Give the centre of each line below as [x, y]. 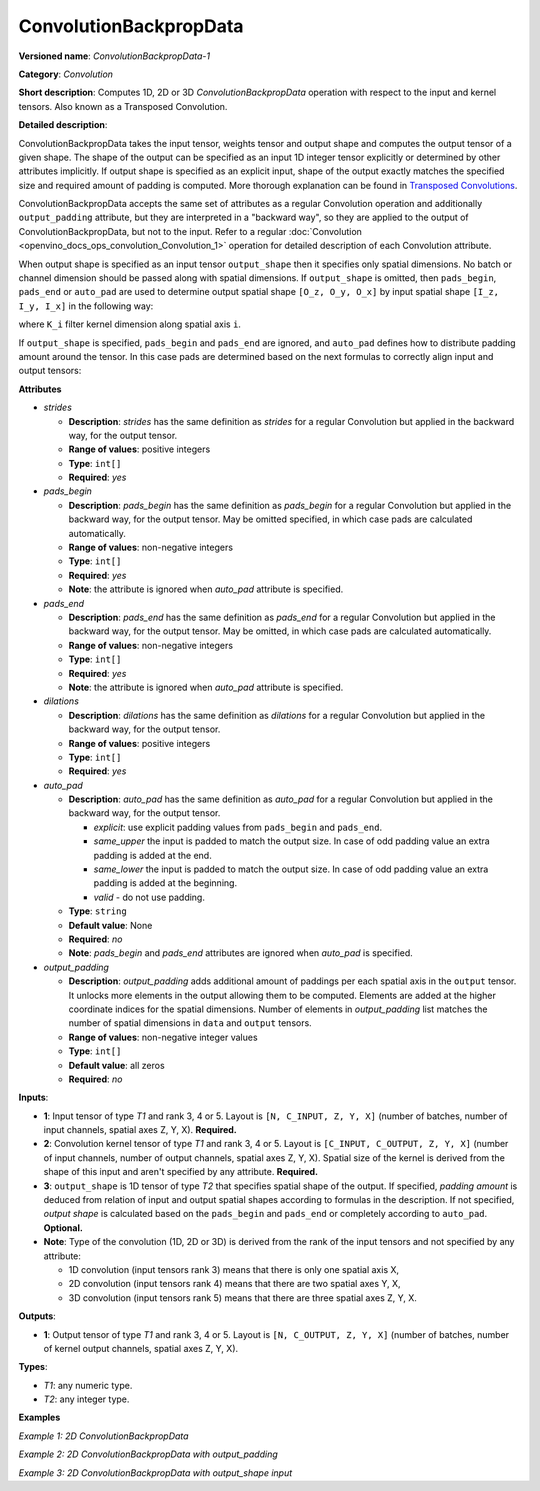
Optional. [63, 1227]
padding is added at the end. [152, 855]
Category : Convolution [66, 74]
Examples [39, 1417]
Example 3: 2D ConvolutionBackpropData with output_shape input [155, 1472]
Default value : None [110, 925]
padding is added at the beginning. [165, 883]
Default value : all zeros [116, 1065]
